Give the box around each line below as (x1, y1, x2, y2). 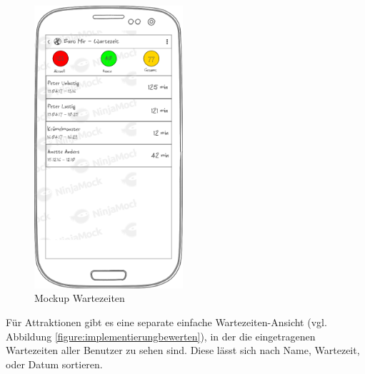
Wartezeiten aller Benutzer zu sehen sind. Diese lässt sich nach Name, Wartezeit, (6, 343, 360, 358)
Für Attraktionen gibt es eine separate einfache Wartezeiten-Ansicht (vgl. (6, 315, 327, 330)
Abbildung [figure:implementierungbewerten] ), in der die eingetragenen (6, 328, 316, 343)
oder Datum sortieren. (6, 356, 103, 371)
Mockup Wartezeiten (34, 290, 125, 305)
